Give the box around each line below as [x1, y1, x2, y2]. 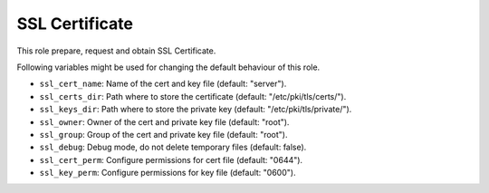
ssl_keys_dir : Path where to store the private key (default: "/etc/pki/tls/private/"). [39, 104, 352, 115]
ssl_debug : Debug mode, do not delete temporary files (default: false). [39, 141, 307, 153]
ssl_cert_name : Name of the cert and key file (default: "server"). [39, 78, 287, 90]
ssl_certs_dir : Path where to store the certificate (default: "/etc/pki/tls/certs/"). [39, 91, 347, 101]
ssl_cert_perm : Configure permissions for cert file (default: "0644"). [39, 154, 303, 165]
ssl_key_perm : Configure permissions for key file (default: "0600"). [39, 168, 296, 179]
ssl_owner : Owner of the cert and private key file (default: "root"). [39, 116, 290, 127]
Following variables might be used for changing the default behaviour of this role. [16, 62, 321, 72]
